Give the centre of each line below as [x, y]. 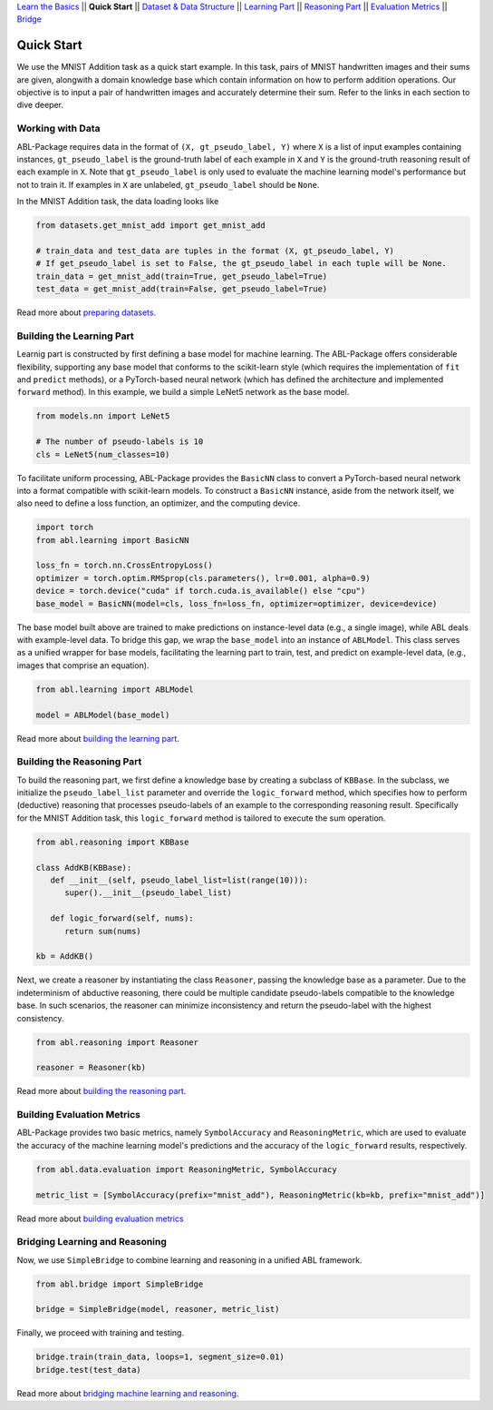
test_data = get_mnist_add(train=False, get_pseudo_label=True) [182, 289]
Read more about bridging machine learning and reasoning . [128, 1393]
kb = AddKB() [65, 956]
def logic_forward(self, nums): [122, 918]
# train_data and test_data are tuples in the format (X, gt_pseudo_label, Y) [215, 251]
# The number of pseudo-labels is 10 [120, 442]
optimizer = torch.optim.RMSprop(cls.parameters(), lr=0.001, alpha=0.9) [203, 578]
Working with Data [58, 129]
